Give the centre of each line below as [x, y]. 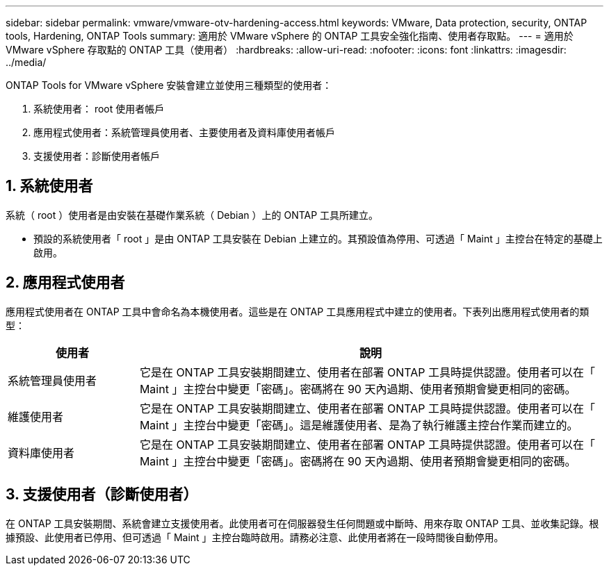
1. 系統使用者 [49, 186]
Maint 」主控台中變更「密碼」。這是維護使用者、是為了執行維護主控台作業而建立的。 [359, 425]
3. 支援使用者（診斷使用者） [102, 495]
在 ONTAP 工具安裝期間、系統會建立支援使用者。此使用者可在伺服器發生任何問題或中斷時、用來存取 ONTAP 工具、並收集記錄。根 [302, 523]
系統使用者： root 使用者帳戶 [99, 109]
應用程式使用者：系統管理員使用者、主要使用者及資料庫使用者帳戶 [184, 132]
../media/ [26, 62]
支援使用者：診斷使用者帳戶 [97, 156]
